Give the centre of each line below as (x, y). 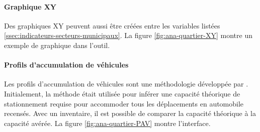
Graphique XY (30, 6)
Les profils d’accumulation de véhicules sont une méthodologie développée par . (126, 84)
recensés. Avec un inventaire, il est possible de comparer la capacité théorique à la (130, 113)
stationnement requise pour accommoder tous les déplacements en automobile (124, 103)
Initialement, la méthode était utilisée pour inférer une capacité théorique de (122, 93)
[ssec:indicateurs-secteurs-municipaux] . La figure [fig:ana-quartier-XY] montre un (128, 35)
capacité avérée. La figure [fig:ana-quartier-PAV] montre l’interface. (107, 123)
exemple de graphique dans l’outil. (57, 45)
